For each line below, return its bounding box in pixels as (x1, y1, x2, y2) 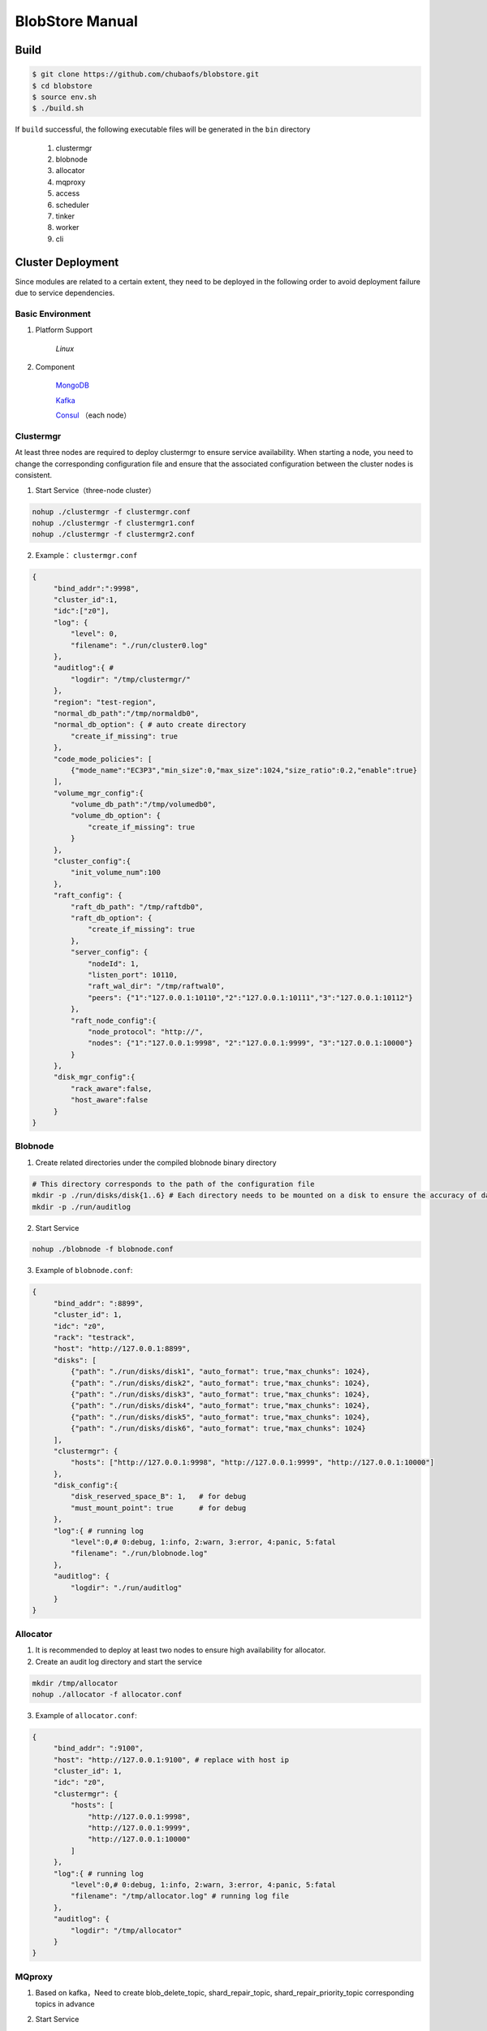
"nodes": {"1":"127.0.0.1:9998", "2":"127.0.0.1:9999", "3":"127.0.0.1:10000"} (88, 1038, 413, 1048)
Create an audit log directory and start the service (35, 1656, 203, 1666)
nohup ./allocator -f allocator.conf (32, 1690, 183, 1699)
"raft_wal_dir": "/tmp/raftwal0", (88, 981, 225, 991)
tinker (55, 211, 75, 221)
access (55, 188, 80, 198)
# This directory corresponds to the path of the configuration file (32, 1179, 315, 1189)
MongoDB (55, 380, 89, 390)
